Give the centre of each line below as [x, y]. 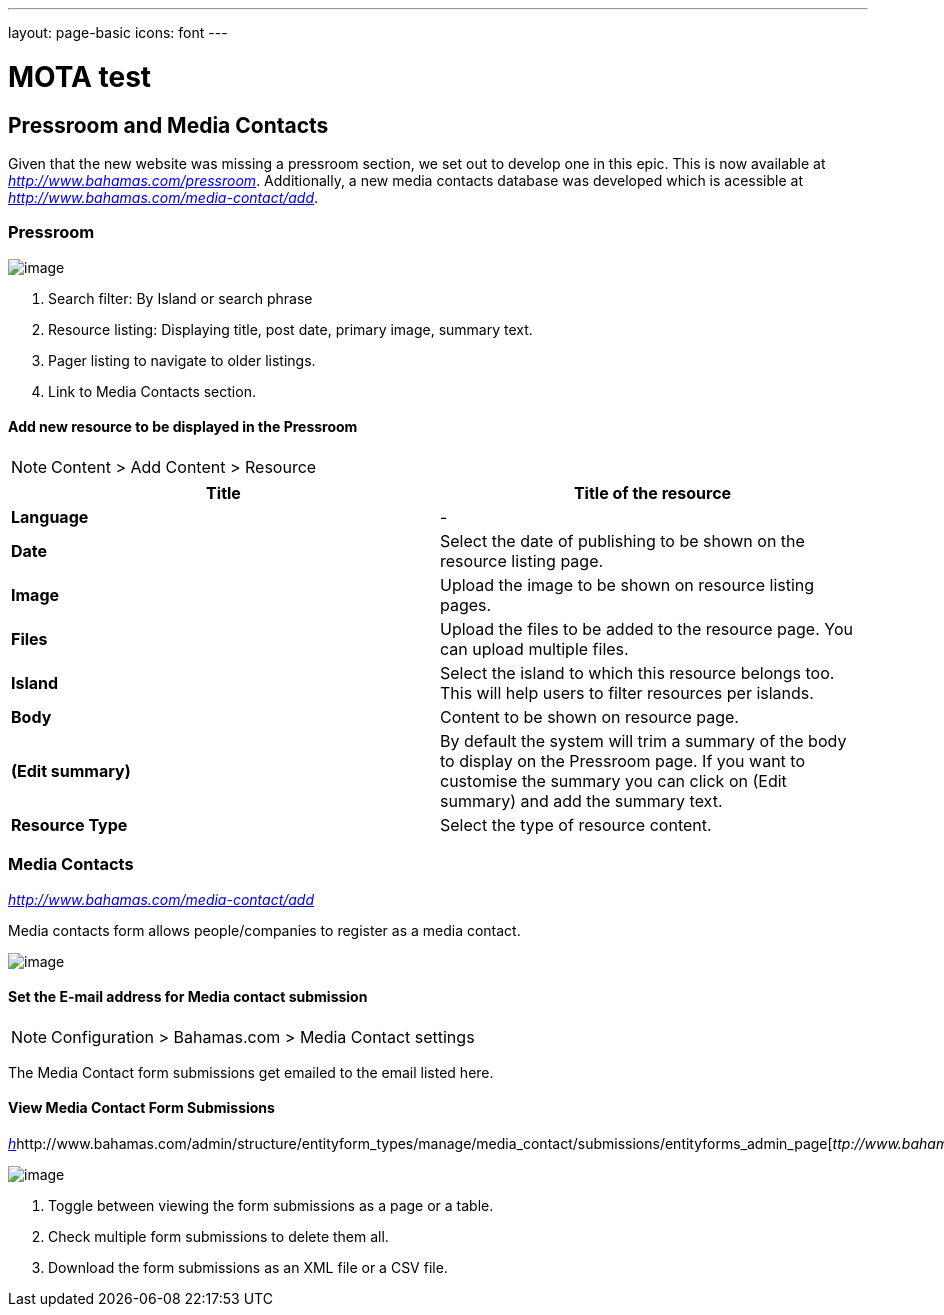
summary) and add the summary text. [581, 800]
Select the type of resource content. [576, 824]
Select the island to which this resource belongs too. [637, 672]
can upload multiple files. [534, 648]
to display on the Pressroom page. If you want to [623, 760]
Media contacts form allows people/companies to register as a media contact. [264, 930]
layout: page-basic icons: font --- [118, 32]
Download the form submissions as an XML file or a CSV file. [248, 1268]
